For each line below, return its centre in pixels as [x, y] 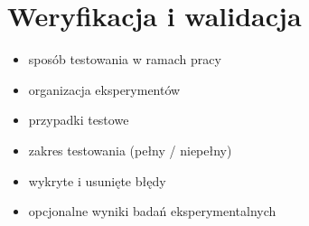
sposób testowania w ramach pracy [125, 59]
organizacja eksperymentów [104, 89]
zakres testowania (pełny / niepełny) [130, 150]
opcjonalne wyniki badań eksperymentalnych [152, 211]
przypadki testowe [79, 120]
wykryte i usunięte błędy [97, 180]
